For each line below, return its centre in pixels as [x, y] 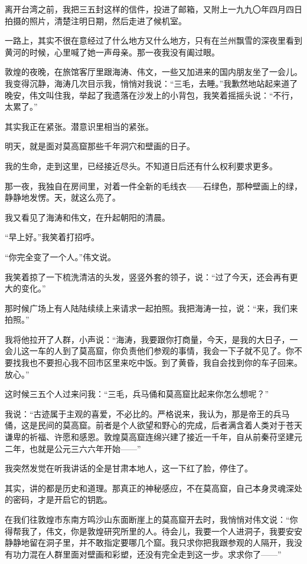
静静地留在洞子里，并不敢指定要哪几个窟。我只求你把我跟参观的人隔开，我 [149, 542]
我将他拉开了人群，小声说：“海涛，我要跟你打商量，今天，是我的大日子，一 [151, 339]
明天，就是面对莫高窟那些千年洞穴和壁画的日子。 [100, 146]
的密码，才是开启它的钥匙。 [58, 499]
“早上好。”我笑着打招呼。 [52, 237]
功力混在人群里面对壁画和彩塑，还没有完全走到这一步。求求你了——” [147, 554]
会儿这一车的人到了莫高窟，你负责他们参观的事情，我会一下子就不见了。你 [149, 351]
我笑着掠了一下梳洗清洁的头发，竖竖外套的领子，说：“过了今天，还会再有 [147, 276]
